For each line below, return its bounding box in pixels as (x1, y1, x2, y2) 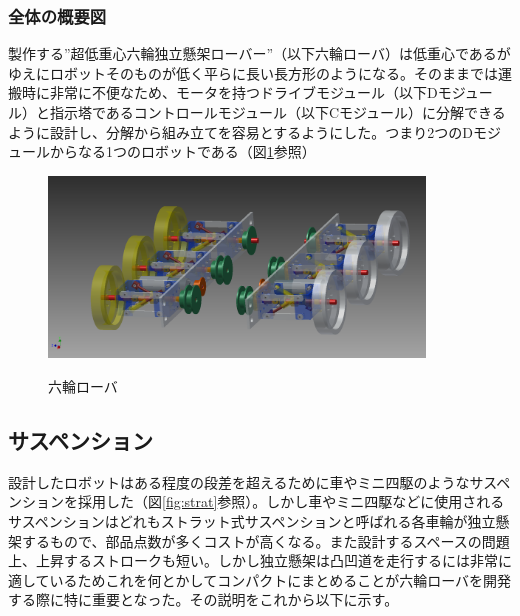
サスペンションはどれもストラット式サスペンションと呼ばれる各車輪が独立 (8, 511, 496, 532)
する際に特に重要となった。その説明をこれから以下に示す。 (8, 589, 399, 610)
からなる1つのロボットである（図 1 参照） (49, 141, 316, 162)
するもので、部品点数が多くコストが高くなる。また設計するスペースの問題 (21, 530, 510, 551)
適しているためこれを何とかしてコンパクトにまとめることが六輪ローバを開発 (8, 569, 512, 590)
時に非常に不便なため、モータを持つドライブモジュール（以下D (21, 82, 438, 103)
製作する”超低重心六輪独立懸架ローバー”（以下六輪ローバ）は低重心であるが (8, 43, 511, 64)
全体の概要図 (8, 3, 107, 28)
